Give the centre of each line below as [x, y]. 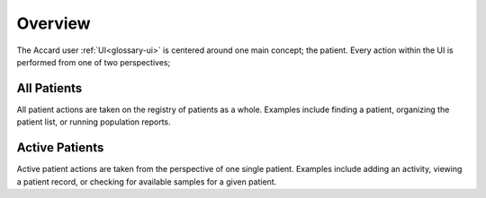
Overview [54, 23]
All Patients [49, 88]
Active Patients [60, 148]
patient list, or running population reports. [94, 122]
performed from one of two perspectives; [94, 62]
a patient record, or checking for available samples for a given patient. [147, 181]
